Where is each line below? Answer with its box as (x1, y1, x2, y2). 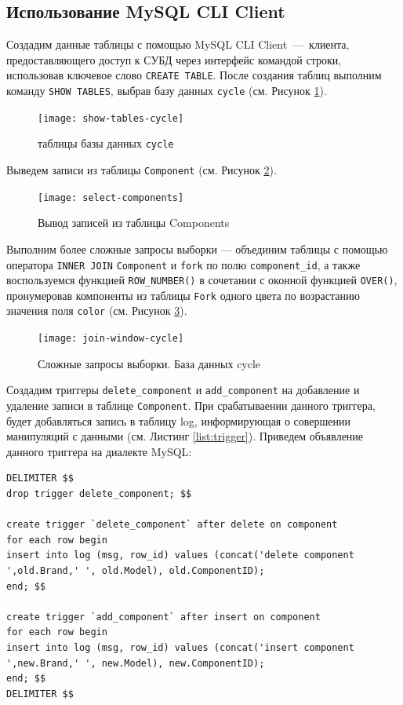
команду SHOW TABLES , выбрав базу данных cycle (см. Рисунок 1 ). (6, 82, 327, 99)
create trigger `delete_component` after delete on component (6, 519, 338, 531)
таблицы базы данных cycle (38, 135, 174, 152)
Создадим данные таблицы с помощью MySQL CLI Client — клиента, (6, 36, 350, 53)
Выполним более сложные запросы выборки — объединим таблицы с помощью (6, 240, 388, 257)
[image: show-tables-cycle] (38, 112, 184, 124)
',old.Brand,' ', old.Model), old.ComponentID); (6, 565, 265, 577)
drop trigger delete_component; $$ (6, 488, 192, 500)
